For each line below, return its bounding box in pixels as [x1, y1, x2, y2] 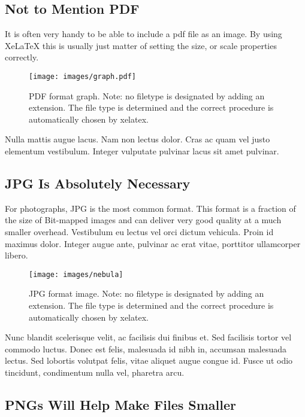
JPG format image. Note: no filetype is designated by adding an [29, 287, 264, 300]
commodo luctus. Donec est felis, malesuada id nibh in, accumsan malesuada [5, 342, 287, 355]
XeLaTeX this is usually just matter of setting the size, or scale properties [5, 39, 277, 51]
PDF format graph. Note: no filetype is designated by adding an [29, 89, 265, 102]
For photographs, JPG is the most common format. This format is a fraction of [5, 202, 296, 214]
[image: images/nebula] [29, 270, 123, 279]
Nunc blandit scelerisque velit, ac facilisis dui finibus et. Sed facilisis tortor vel [5, 331, 292, 343]
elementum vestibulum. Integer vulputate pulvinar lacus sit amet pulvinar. [5, 145, 279, 157]
